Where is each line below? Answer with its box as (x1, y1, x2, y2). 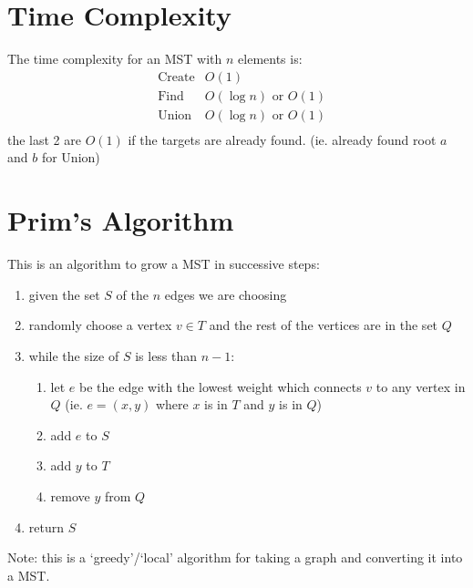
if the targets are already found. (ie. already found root (128, 129, 437, 149)
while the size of (28, 346, 119, 365)
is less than (135, 346, 198, 365)
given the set (28, 284, 100, 304)
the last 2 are (7, 129, 81, 149)
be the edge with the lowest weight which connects (79, 377, 362, 396)
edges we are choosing (164, 284, 287, 304)
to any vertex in (375, 377, 466, 396)
